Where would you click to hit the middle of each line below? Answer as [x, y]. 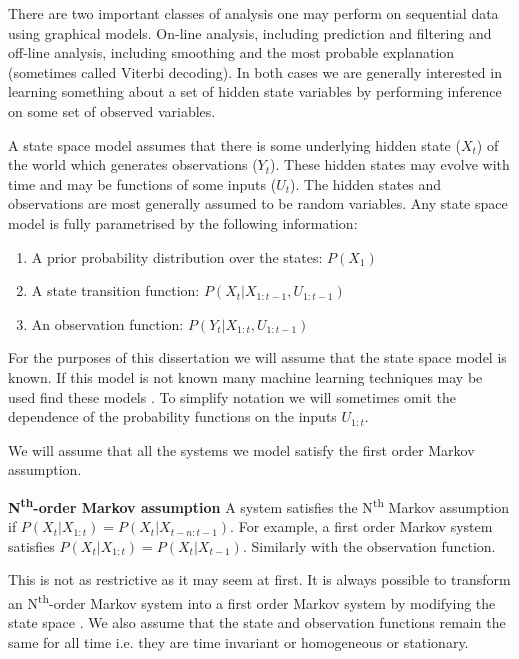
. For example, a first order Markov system [361, 526]
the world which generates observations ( [133, 164]
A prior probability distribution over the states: [177, 256]
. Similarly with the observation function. [369, 545]
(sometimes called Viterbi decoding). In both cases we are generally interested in [255, 71]
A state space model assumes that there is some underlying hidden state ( [234, 144]
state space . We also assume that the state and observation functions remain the [257, 622]
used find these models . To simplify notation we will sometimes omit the [232, 396]
